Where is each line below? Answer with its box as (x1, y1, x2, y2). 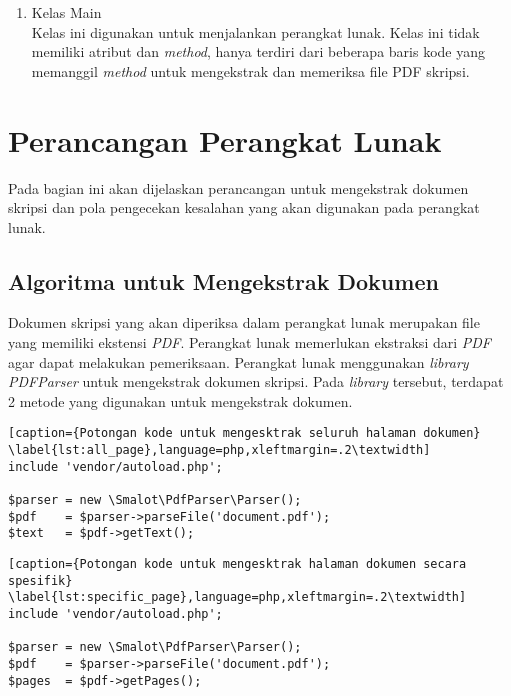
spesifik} (8, 573, 73, 588)
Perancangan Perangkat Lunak (8, 119, 442, 160)
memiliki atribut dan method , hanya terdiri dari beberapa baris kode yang (31, 41, 485, 62)
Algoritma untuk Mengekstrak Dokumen (8, 265, 439, 296)
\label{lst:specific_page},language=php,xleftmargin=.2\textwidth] (8, 590, 467, 605)
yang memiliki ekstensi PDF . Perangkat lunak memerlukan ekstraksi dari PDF (8, 332, 491, 353)
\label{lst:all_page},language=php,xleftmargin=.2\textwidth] (8, 443, 431, 458)
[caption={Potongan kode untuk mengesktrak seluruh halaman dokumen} (8, 426, 481, 441)
